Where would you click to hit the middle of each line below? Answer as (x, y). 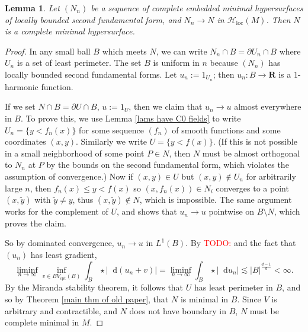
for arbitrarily (271, 176)
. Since (249, 299)
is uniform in (176, 63)
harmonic (22, 86)
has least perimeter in (233, 287)
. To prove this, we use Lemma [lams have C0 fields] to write (131, 118)
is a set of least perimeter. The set (79, 63)
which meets (124, 51)
